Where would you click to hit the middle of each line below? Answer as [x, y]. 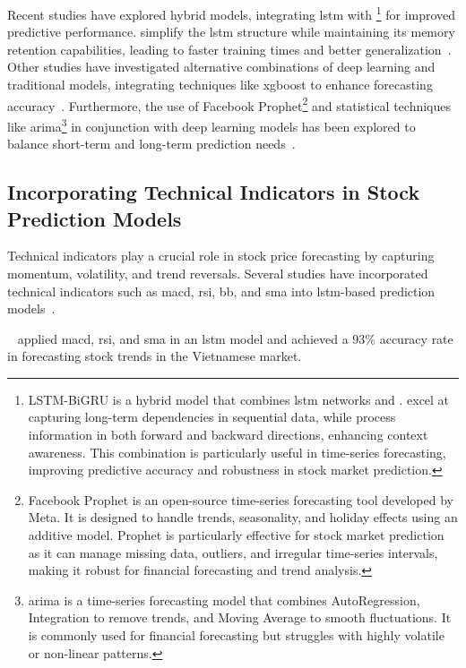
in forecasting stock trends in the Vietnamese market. [155, 356]
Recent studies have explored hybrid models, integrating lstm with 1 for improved [232, 13]
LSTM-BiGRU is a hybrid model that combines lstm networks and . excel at [239, 399]
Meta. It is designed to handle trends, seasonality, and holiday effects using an [243, 517]
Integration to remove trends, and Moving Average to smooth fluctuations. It [240, 617]
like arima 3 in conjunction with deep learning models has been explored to [211, 124]
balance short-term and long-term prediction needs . [151, 144]
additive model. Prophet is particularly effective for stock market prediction [236, 535]
